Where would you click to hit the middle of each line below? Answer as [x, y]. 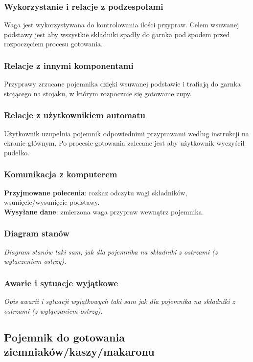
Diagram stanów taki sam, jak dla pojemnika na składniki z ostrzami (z [111, 251]
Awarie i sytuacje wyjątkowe [61, 283]
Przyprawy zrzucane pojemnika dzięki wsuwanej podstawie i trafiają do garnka [122, 84]
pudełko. [17, 152]
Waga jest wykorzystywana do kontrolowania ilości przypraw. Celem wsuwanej [122, 25]
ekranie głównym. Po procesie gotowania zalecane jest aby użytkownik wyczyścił [125, 143]
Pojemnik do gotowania [64, 337]
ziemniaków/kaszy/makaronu [79, 351]
